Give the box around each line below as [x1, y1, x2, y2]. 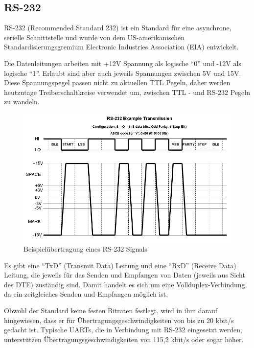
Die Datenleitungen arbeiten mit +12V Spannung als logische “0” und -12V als [4, 58, 241, 68]
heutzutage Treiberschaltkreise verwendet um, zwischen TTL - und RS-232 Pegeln [4, 87, 250, 97]
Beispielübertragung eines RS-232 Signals [23, 244, 147, 254]
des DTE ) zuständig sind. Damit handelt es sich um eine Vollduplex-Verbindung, [4, 279, 247, 289]
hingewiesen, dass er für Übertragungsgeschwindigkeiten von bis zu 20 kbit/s [4, 315, 234, 325]
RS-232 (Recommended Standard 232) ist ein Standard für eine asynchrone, [4, 23, 231, 33]
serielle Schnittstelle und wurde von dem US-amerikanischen [4, 32, 185, 42]
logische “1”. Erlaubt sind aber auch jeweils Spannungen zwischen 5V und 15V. [4, 68, 241, 78]
